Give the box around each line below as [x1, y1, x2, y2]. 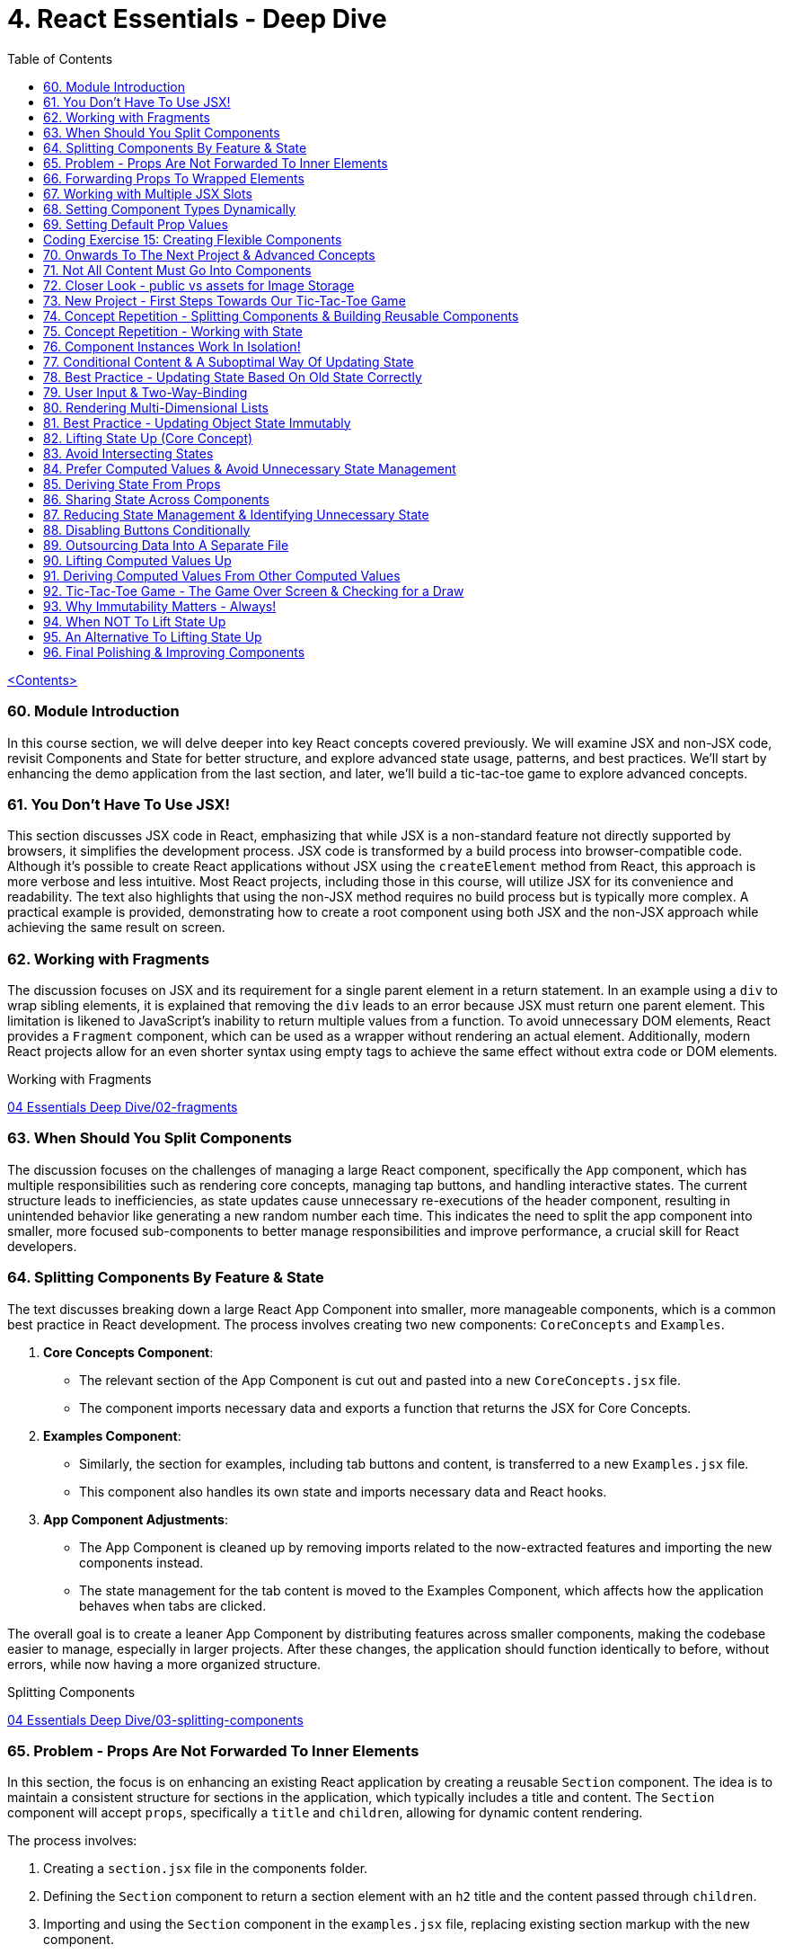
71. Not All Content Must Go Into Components [43, 262, 312, 278]
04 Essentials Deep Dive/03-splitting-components [7, 1711, 304, 1728]
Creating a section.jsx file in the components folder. [43, 1861, 368, 1877]
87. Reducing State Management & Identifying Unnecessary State [43, 506, 429, 522]
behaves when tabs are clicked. [79, 1597, 267, 1613]
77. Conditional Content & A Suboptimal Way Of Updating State [43, 353, 414, 369]
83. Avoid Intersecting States [43, 445, 214, 461]
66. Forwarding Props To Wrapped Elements [43, 170, 304, 186]
